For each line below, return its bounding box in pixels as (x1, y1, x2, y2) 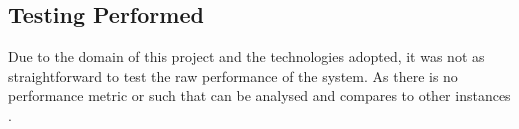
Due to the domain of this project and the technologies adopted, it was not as (8, 46, 485, 67)
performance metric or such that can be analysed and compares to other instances (8, 85, 511, 106)
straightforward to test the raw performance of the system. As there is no (8, 65, 458, 86)
